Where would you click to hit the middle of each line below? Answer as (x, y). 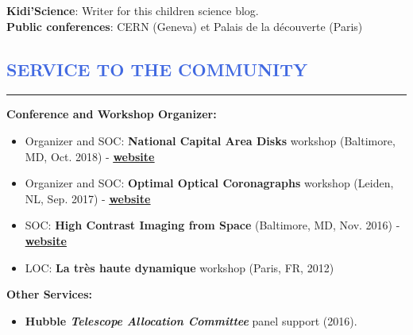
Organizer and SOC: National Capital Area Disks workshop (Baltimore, (210, 140)
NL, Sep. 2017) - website (88, 198)
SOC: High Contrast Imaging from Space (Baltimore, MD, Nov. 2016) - (212, 225)
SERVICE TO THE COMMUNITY (157, 69)
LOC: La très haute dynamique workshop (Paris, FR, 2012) (179, 267)
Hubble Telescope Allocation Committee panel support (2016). (191, 320)
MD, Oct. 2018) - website (90, 156)
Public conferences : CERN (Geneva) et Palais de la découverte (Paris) (185, 26)
